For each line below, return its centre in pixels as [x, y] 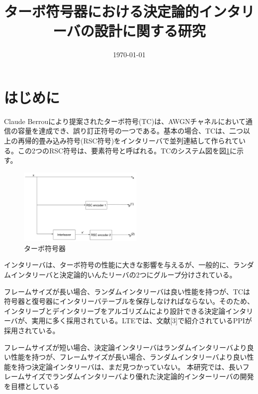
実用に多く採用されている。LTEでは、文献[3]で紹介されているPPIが [142, 321]
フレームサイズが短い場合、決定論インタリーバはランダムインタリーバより [126, 347]
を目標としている [32, 386]
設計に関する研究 [150, 31]
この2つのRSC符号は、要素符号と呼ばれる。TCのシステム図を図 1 [124, 150]
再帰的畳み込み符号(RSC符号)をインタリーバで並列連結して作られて [128, 141]
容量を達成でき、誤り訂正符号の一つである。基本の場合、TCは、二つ [130, 131]
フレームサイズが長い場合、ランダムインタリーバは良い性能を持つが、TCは [127, 291]
